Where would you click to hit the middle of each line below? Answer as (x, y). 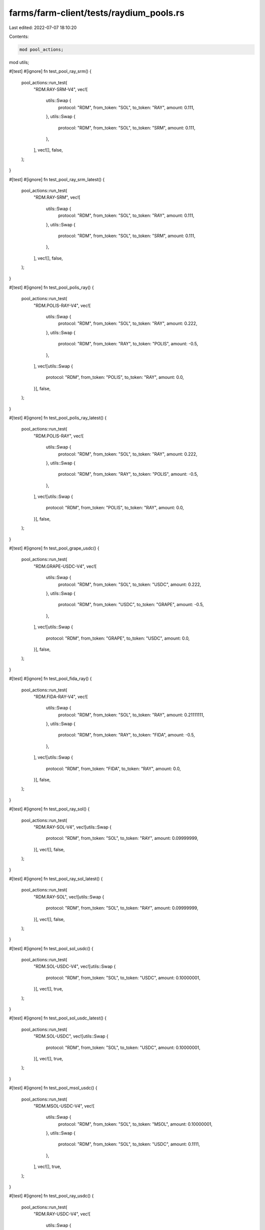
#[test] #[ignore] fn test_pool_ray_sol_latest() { (56, 879)
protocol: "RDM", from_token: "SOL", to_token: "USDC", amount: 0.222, (130, 584)
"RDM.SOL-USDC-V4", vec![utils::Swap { (75, 966)
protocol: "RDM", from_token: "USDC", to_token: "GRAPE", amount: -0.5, (131, 605)
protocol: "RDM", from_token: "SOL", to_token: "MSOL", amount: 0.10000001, (135, 1124)
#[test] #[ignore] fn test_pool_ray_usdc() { (52, 1196)
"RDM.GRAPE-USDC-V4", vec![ (65, 566)
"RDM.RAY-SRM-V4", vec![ (61, 90)
